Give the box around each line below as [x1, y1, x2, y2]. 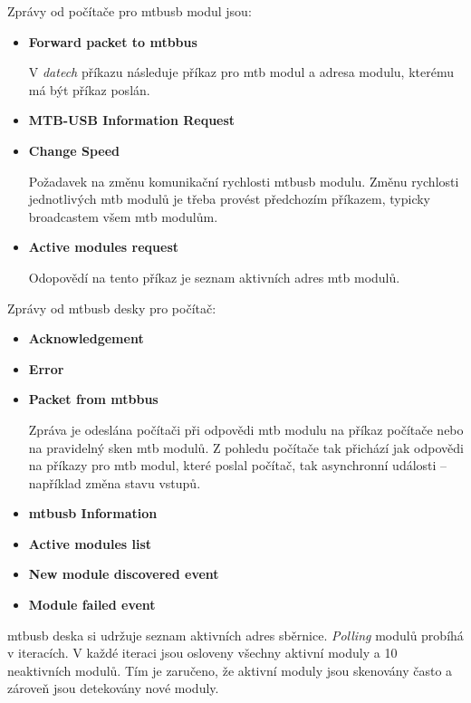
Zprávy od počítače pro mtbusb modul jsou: [7, 2, 252, 20]
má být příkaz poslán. [28, 80, 150, 99]
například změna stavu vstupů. [28, 473, 201, 492]
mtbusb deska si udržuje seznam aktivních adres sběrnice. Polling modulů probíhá [7, 625, 464, 644]
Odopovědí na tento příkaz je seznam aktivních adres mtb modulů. [28, 267, 400, 286]
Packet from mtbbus [28, 390, 159, 409]
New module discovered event [28, 564, 219, 583]
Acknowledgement [28, 329, 144, 348]
